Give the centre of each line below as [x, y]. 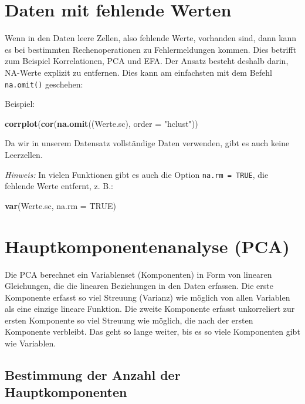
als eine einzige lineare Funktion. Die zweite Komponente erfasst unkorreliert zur [150, 309]
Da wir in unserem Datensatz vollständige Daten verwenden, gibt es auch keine [147, 143]
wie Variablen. [30, 343]
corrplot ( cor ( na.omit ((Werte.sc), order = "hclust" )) [101, 123]
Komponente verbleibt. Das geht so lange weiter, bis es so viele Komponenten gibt [152, 331]
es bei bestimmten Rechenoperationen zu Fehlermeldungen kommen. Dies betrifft [151, 49]
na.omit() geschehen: [44, 84]
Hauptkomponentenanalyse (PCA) [147, 246]
